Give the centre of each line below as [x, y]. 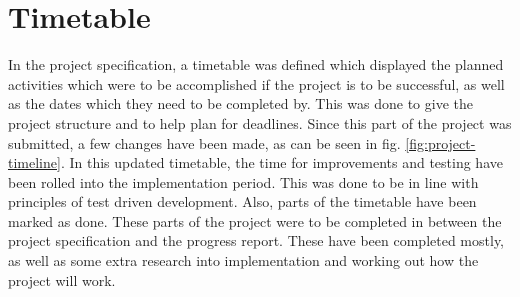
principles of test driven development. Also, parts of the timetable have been [242, 201]
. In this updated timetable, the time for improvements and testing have [281, 162]
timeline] [34, 162]
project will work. [62, 279]
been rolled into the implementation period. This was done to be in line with [243, 181]
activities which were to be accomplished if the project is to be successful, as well [256, 83]
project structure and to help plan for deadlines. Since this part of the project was [260, 122]
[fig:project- [440, 142]
